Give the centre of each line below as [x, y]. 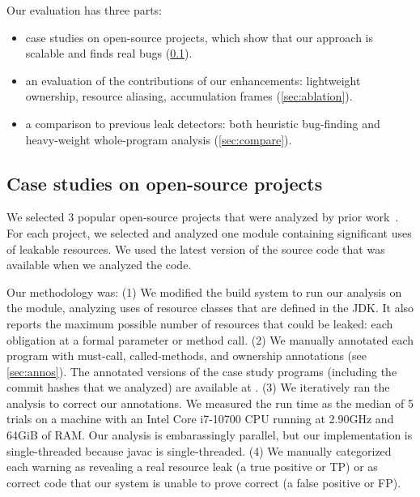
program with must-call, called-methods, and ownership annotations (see [187, 356]
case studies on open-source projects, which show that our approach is [199, 37]
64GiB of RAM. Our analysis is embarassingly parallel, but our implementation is [210, 435]
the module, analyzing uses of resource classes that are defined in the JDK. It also [210, 308]
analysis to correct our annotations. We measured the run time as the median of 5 [210, 403]
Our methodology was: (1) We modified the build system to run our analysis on [204, 291]
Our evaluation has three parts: [85, 10]
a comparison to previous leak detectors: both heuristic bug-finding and [203, 123]
